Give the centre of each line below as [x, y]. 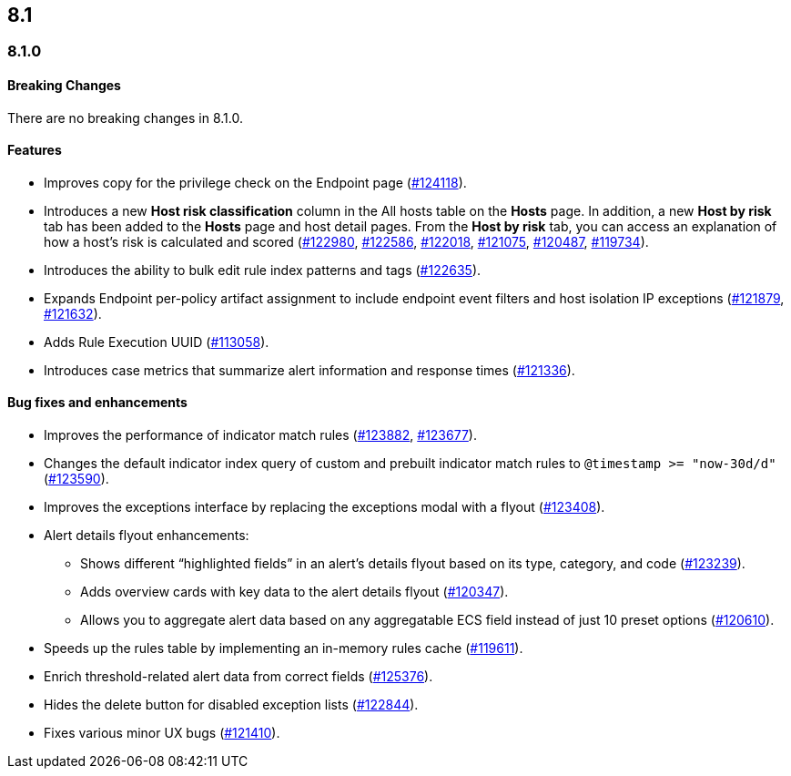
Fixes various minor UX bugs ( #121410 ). [162, 733]
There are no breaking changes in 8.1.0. [125, 117]
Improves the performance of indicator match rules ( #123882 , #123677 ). [260, 435]
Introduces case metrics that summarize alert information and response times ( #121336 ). [309, 370]
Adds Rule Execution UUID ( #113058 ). [157, 342]
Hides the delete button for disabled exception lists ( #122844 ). [231, 705]
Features [35, 150]
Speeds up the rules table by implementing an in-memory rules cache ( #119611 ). [284, 648]
